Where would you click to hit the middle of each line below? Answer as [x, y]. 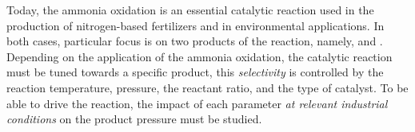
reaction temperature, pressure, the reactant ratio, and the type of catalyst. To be [207, 87]
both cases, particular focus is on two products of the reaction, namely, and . [195, 41]
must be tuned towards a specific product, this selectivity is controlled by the [195, 72]
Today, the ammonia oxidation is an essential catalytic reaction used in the [190, 10]
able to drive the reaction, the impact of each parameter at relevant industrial [197, 103]
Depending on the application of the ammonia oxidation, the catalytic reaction [200, 56]
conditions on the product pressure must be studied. [134, 119]
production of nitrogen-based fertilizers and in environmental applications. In [196, 25]
